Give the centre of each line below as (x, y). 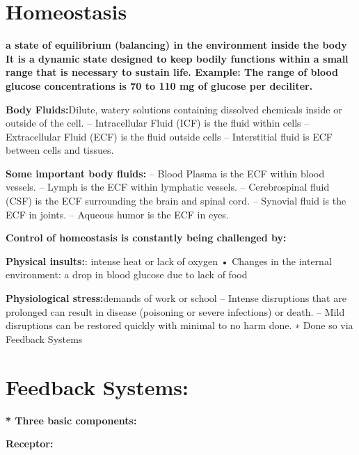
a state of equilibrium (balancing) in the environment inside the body (176, 45)
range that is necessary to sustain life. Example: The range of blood (172, 72)
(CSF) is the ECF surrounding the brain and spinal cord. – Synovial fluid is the (176, 201)
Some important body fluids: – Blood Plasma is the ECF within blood (165, 173)
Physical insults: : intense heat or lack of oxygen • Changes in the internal (169, 261)
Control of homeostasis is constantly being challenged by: (146, 238)
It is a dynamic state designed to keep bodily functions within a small (177, 58)
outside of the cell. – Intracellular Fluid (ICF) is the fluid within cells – (158, 123)
